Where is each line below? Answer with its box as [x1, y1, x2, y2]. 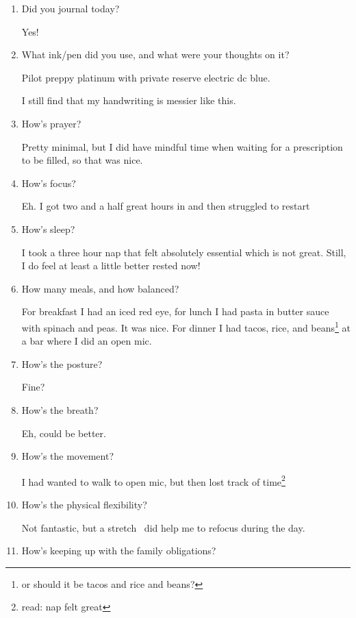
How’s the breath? [21, 402, 99, 417]
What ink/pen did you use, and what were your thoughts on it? [21, 47, 290, 62]
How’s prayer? [21, 116, 81, 130]
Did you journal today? [21, 1, 120, 15]
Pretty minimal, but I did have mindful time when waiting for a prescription [21, 139, 343, 153]
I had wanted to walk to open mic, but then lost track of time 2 [21, 472, 285, 489]
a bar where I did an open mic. [21, 334, 152, 348]
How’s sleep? [21, 221, 75, 236]
